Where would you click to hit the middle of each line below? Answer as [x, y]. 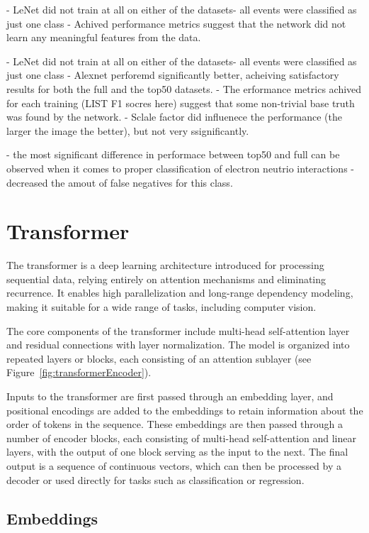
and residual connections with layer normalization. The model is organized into [178, 345]
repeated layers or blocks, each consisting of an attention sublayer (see [159, 358]
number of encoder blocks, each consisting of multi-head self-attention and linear [181, 438]
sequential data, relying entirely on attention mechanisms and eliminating [166, 279]
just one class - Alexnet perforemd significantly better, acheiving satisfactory [173, 75]
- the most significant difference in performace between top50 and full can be [173, 154]
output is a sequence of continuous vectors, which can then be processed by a [174, 465]
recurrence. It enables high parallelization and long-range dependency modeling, [180, 293]
